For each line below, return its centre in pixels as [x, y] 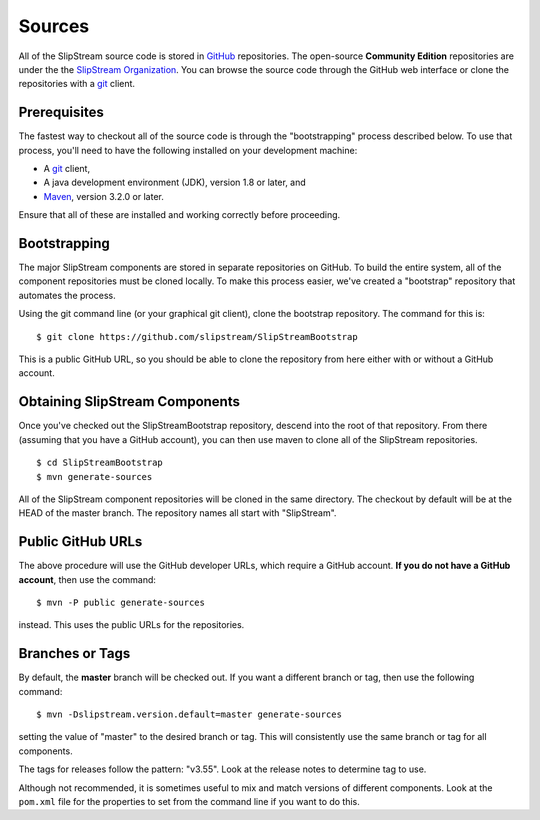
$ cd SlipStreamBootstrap [100, 463]
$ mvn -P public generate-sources [120, 602]
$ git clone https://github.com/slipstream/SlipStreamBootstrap [197, 336]
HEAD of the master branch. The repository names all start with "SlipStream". [177, 513]
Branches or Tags [74, 653]
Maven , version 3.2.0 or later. [103, 196]
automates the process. [67, 295]
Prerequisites [61, 112]
